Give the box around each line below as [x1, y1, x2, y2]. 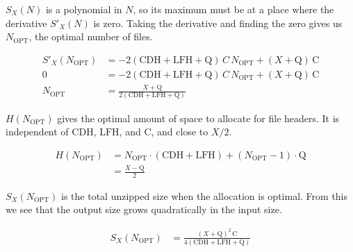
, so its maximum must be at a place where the [133, 2, 334, 16]
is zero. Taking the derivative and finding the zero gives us [93, 15, 343, 30]
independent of [6, 124, 69, 139]
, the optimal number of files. [28, 29, 153, 44]
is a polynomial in [45, 2, 122, 16]
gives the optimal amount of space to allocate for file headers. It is [57, 110, 340, 125]
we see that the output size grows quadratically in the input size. [6, 202, 282, 217]
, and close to [151, 124, 208, 139]
